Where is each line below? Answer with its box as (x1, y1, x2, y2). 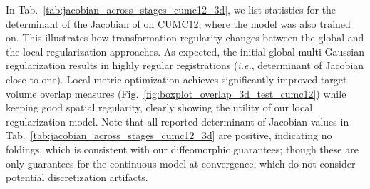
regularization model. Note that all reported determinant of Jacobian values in (6, 113, 349, 128)
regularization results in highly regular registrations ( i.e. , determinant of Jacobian (6, 58, 364, 73)
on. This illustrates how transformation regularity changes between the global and (6, 30, 364, 45)
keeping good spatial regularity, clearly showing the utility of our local (6, 100, 313, 115)
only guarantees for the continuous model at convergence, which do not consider (6, 155, 356, 170)
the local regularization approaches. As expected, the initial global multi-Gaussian (6, 44, 364, 58)
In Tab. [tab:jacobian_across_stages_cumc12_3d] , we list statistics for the (6, 2, 336, 16)
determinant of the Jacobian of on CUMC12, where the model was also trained (6, 16, 351, 31)
